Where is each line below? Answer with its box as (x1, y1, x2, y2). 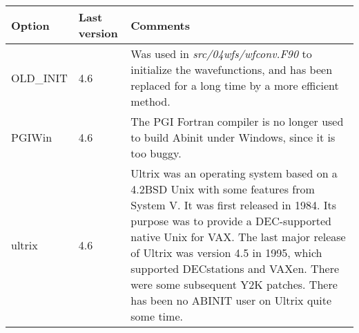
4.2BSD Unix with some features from (130, 181, 315, 197)
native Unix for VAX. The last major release (130, 229, 346, 245)
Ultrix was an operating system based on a (130, 165, 338, 181)
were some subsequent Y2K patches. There (130, 276, 338, 292)
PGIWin (11, 129, 52, 145)
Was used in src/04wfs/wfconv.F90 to (130, 46, 312, 61)
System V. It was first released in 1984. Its (130, 197, 337, 213)
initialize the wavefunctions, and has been (130, 61, 333, 77)
